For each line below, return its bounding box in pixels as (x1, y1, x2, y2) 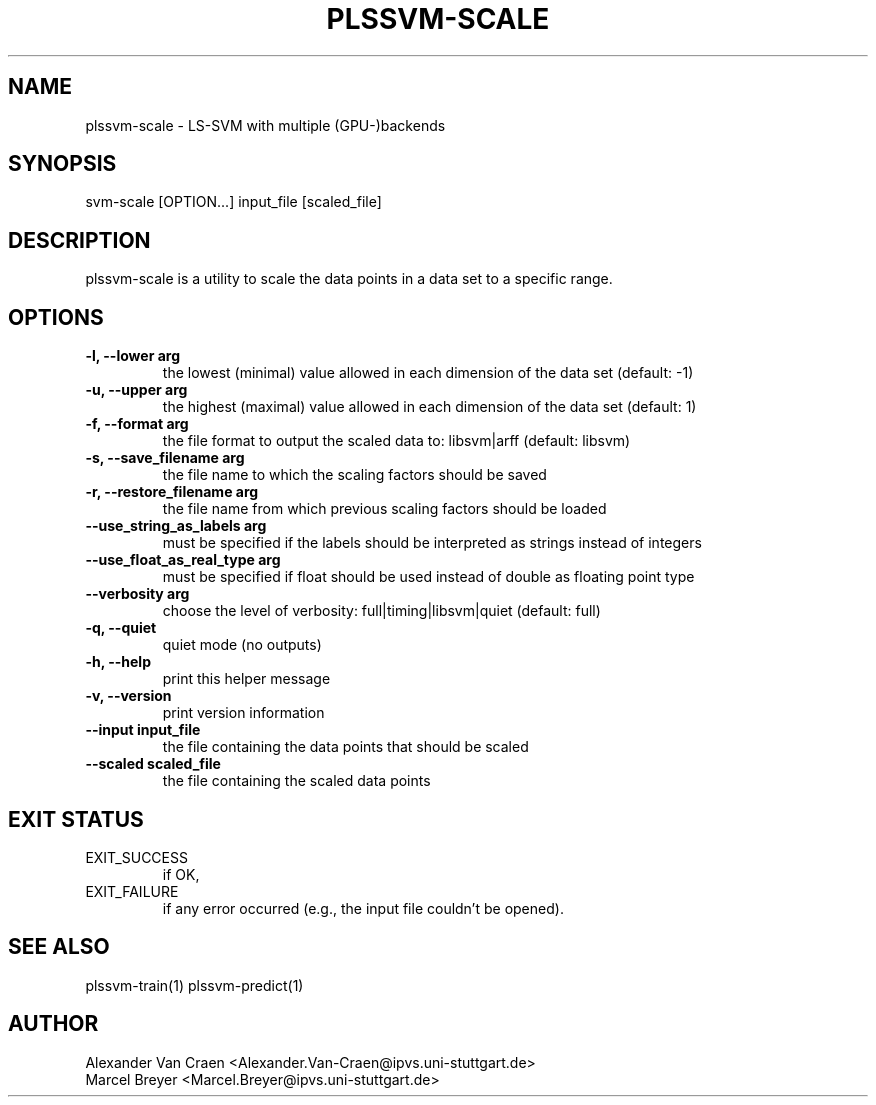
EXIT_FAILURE (85, 882, 179, 900)
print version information (162, 704, 325, 722)
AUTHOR (8, 1011, 99, 1037)
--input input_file (85, 721, 201, 739)
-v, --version (85, 687, 172, 705)
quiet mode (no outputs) (162, 636, 322, 654)
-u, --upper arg (85, 381, 188, 399)
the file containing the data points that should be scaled (162, 738, 529, 756)
